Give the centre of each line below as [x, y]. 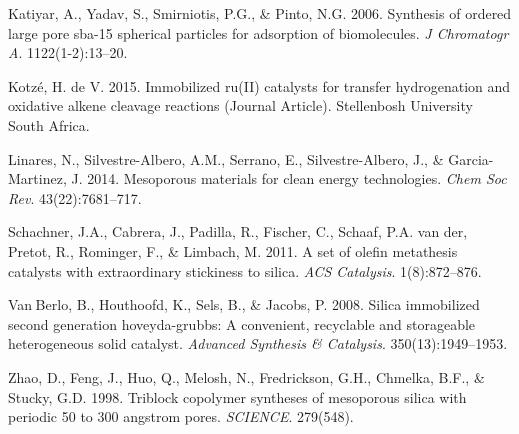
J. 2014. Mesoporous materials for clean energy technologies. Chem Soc [289, 178]
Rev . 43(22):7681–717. [75, 197]
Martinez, [37, 178]
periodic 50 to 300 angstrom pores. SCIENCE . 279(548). [181, 416]
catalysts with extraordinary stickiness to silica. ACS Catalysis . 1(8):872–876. [245, 270]
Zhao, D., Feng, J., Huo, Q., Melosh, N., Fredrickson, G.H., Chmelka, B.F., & [246, 376]
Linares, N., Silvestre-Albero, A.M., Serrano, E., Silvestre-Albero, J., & [226, 158]
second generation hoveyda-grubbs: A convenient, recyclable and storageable [242, 323]
